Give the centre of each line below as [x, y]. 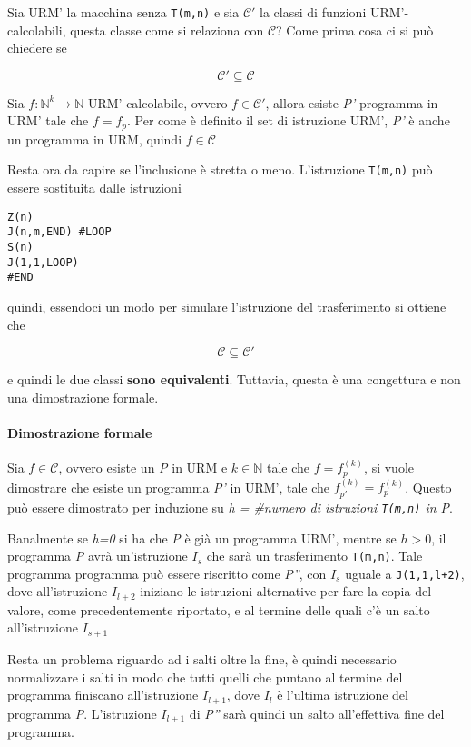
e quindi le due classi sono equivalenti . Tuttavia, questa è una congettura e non [234, 379]
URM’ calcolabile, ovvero [157, 102]
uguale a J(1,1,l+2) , [405, 573]
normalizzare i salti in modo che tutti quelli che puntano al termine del [205, 677]
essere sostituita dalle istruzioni [94, 188]
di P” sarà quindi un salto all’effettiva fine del [317, 713]
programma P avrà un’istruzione [98, 556]
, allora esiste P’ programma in [352, 102]
